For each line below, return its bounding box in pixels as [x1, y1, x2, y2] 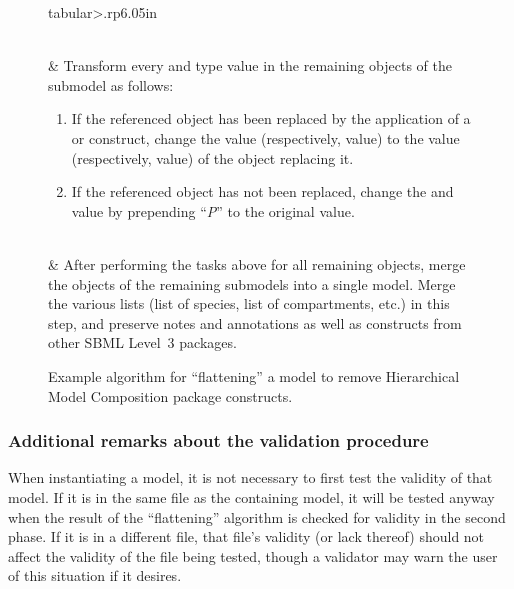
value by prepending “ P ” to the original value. [71, 200, 355, 221]
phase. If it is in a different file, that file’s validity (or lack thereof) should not [8, 526, 485, 547]
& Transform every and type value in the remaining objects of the [48, 55, 452, 76]
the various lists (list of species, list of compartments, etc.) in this [48, 293, 450, 314]
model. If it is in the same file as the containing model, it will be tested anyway [8, 486, 495, 507]
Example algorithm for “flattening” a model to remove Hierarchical [48, 365, 460, 386]
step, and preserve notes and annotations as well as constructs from [48, 312, 462, 333]
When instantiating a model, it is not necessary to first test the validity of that [8, 467, 493, 488]
